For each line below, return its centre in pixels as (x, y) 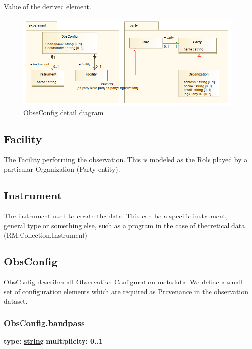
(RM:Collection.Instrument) (46, 235)
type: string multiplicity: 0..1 (53, 341)
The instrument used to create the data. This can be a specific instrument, (116, 216)
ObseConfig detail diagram (63, 113)
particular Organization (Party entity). (62, 169)
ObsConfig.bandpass (44, 322)
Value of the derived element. (48, 6)
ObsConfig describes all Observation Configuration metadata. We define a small (123, 282)
